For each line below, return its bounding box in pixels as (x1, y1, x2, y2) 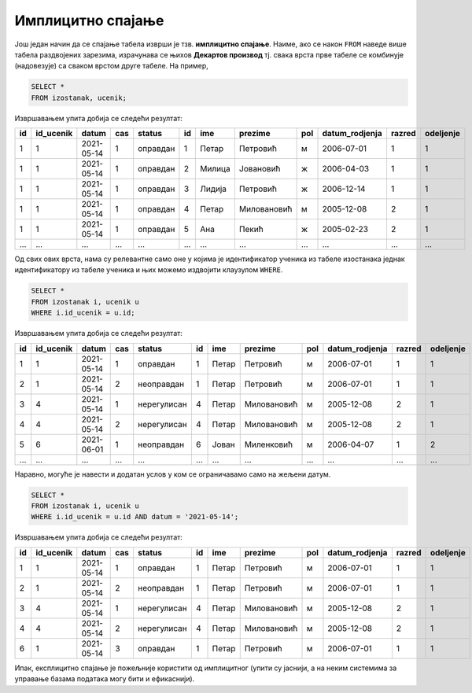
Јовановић (238, 164, 281, 175)
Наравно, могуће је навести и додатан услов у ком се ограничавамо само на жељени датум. (14, 469, 331, 479)
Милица (200, 164, 231, 175)
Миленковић (244, 439, 293, 450)
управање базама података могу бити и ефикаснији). (14, 674, 195, 684)
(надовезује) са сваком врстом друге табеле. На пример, (14, 61, 208, 71)
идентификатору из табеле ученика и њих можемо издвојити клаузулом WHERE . (14, 265, 283, 275)
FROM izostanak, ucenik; (31, 93, 127, 102)
